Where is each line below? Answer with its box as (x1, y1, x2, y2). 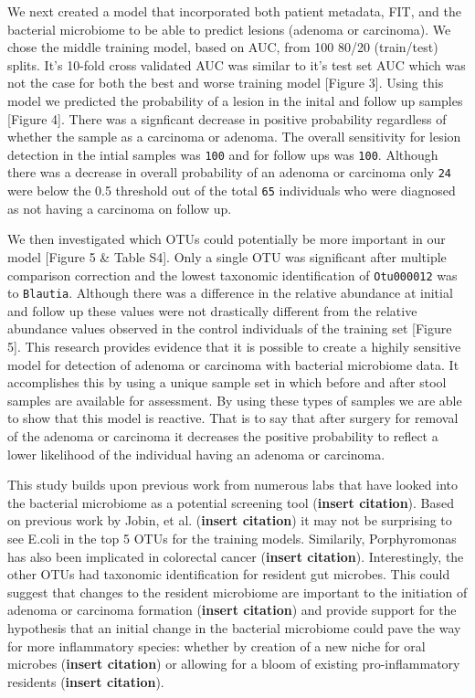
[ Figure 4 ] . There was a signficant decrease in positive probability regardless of (7, 109, 447, 128)
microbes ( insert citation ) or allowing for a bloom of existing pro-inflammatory (7, 654, 460, 673)
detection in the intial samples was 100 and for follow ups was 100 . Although (7, 144, 438, 164)
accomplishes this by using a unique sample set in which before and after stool (7, 373, 447, 392)
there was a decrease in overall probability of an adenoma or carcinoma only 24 (7, 163, 452, 182)
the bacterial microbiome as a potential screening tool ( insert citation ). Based (7, 492, 455, 512)
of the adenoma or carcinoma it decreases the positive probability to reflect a (7, 426, 438, 445)
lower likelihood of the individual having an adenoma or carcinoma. (7, 444, 385, 463)
